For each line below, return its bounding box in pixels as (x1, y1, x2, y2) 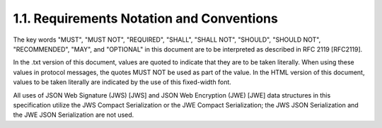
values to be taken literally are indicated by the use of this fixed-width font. (13, 78, 231, 86)
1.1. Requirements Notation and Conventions (13, 11, 279, 26)
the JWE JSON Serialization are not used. (13, 110, 134, 120)
